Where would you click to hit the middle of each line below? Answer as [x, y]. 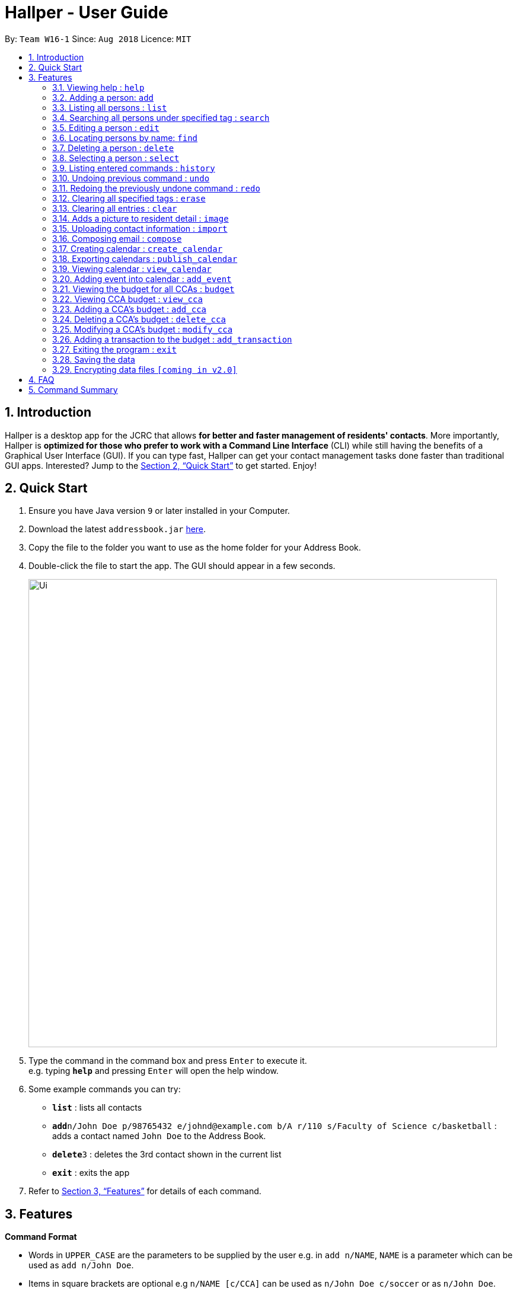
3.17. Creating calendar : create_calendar [138, 248]
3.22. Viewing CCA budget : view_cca [127, 299]
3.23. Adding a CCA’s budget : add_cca [129, 309]
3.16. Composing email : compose [117, 238]
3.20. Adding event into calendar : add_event [142, 279]
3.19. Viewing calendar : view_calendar [132, 268]
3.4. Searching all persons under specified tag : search [161, 117]
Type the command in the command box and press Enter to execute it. [168, 1061]
